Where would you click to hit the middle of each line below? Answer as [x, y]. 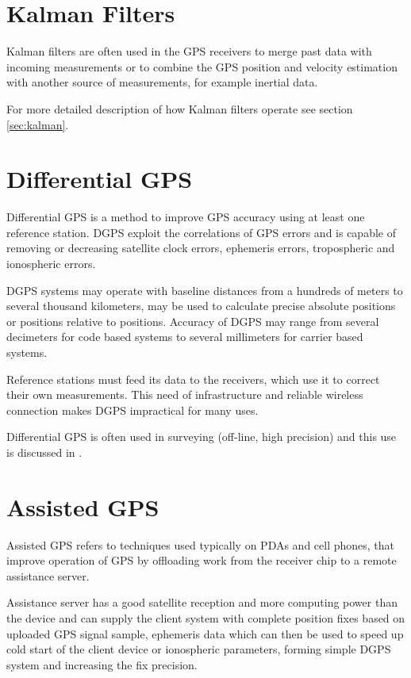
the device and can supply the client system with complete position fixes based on [206, 618]
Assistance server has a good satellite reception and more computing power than [202, 602]
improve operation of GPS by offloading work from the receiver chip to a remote [202, 560]
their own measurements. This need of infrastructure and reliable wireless [185, 395]
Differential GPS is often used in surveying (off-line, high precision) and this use [202, 437]
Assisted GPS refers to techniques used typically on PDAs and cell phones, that [201, 544]
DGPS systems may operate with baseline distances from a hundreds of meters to [205, 290]
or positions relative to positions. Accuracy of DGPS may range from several [193, 321]
